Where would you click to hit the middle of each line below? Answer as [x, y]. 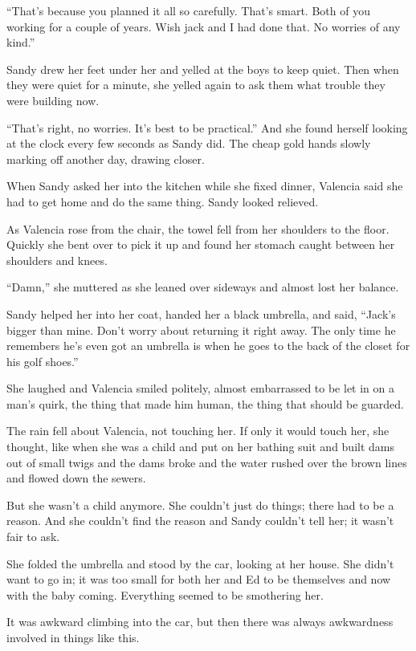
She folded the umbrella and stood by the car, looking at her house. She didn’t [200, 563]
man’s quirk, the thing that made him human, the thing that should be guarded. [205, 403]
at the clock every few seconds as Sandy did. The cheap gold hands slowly [189, 143]
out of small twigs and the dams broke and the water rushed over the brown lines [207, 462]
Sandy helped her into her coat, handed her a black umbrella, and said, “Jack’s [201, 313]
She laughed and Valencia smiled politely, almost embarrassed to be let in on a [200, 388]
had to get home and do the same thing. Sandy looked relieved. [163, 201]
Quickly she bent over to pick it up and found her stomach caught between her [201, 244]
